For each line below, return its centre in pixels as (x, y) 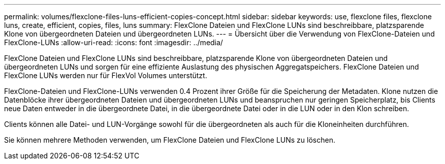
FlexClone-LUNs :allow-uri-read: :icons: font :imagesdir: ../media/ (114, 42)
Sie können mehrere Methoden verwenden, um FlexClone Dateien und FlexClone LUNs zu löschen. (170, 140)
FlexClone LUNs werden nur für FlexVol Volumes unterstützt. (106, 75)
